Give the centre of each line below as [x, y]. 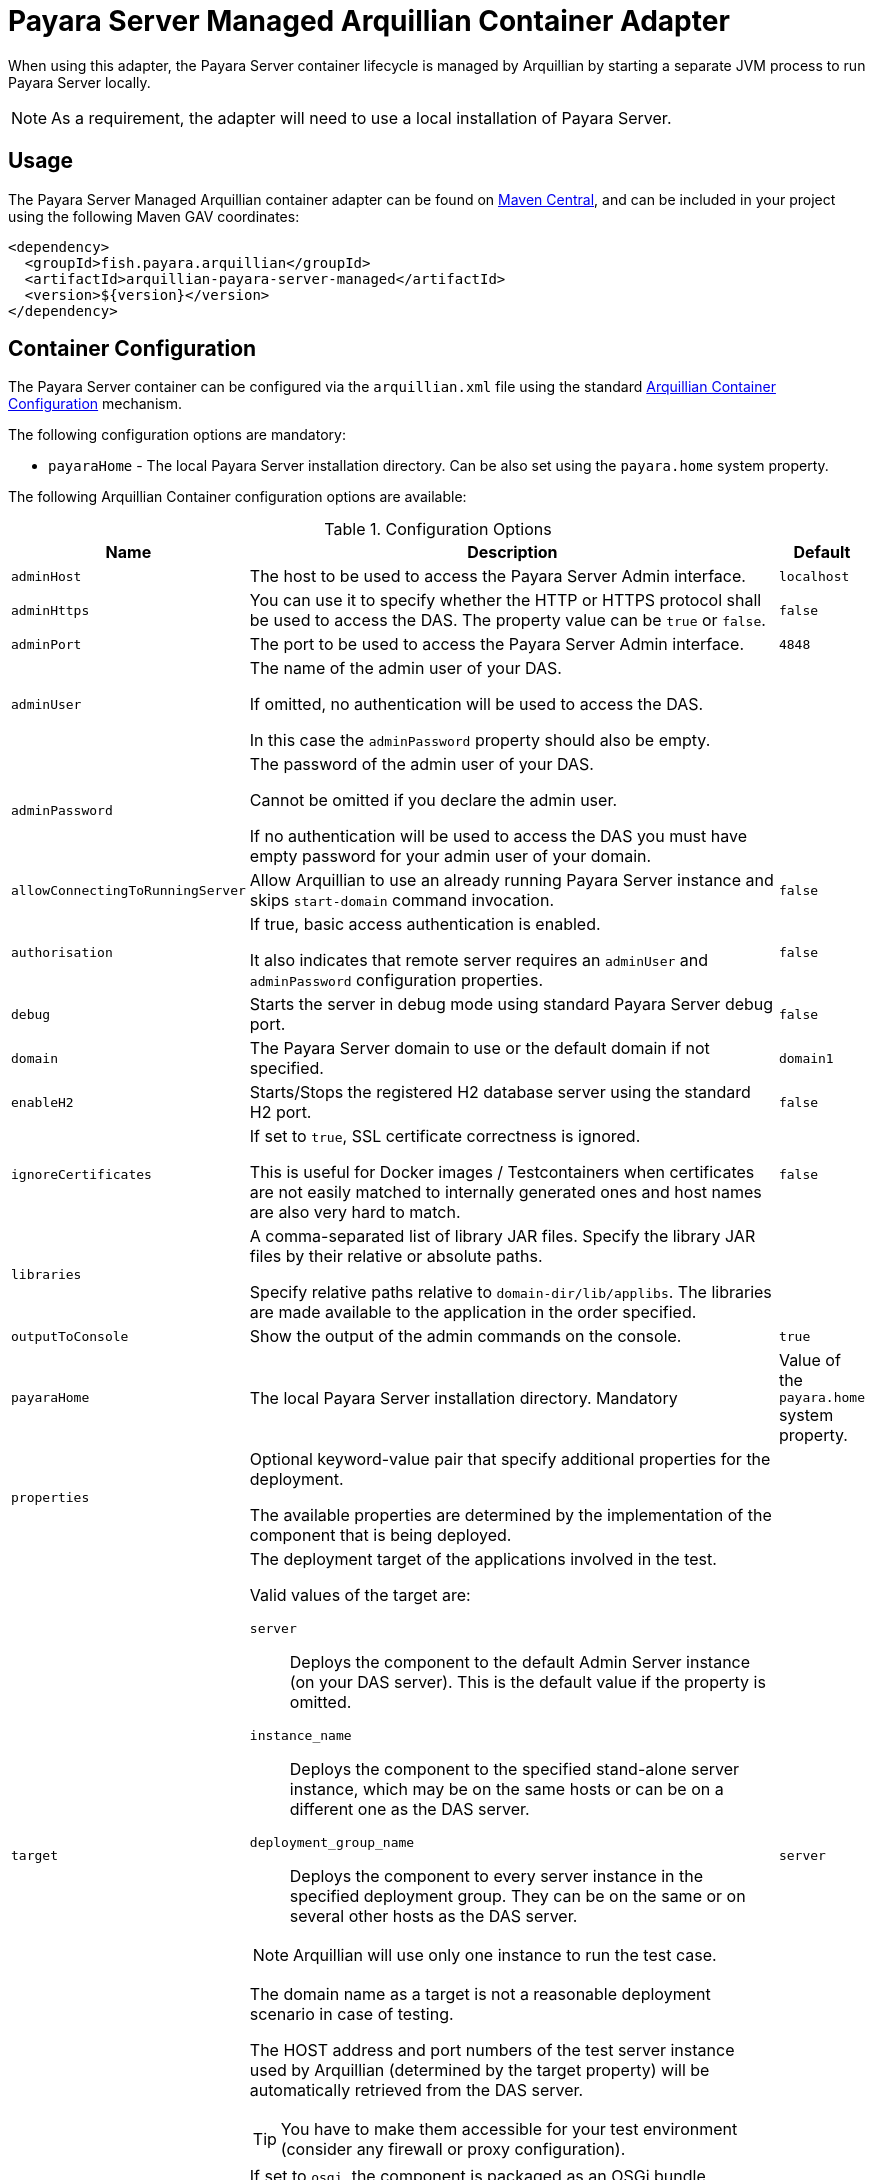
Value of [809, 1360]
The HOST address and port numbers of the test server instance [492, 2050]
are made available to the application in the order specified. [473, 1312]
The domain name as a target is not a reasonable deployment [480, 1994]
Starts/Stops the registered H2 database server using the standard [500, 1092]
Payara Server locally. [79, 82]
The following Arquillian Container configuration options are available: [237, 497]
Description [512, 552]
